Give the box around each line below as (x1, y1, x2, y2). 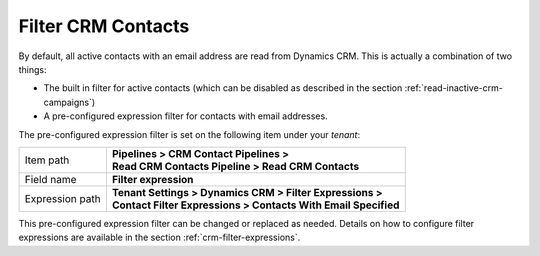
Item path (24, 153, 70, 167)
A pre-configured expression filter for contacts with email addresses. (43, 110, 329, 122)
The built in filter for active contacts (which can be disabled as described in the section (43, 82, 403, 94)
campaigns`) (43, 96, 96, 108)
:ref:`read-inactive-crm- (404, 82, 504, 94)
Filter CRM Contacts (18, 15, 190, 37)
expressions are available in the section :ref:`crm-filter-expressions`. (18, 231, 301, 244)
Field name (24, 172, 77, 186)
